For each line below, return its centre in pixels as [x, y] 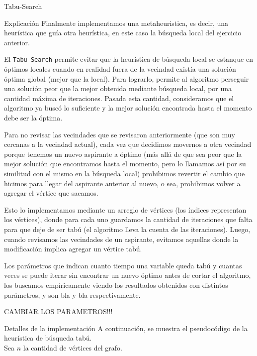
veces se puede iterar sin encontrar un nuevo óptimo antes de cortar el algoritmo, [128, 275]
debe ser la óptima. [33, 118]
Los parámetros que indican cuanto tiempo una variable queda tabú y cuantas [123, 265]
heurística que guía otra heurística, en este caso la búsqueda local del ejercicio [123, 33]
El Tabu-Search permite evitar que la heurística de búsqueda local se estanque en [128, 59]
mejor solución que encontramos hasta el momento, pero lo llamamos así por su [125, 164]
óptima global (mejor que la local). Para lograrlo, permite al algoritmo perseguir [127, 78]
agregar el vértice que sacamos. [51, 193]
